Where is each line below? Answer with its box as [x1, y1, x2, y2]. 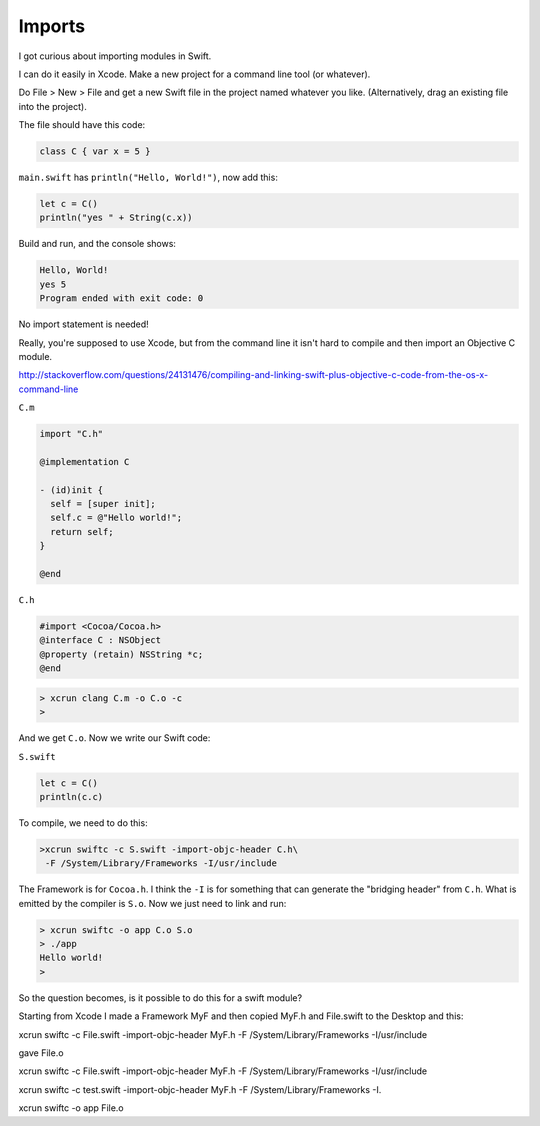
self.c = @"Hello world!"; [50, 512, 183, 524]
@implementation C [39, 456, 130, 467]
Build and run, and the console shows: [18, 238, 177, 250]
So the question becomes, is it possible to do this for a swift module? [18, 991, 303, 1004]
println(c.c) [39, 791, 104, 802]
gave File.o [18, 1046, 64, 1059]
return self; [50, 526, 114, 537]
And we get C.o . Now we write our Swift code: [18, 732, 211, 744]
